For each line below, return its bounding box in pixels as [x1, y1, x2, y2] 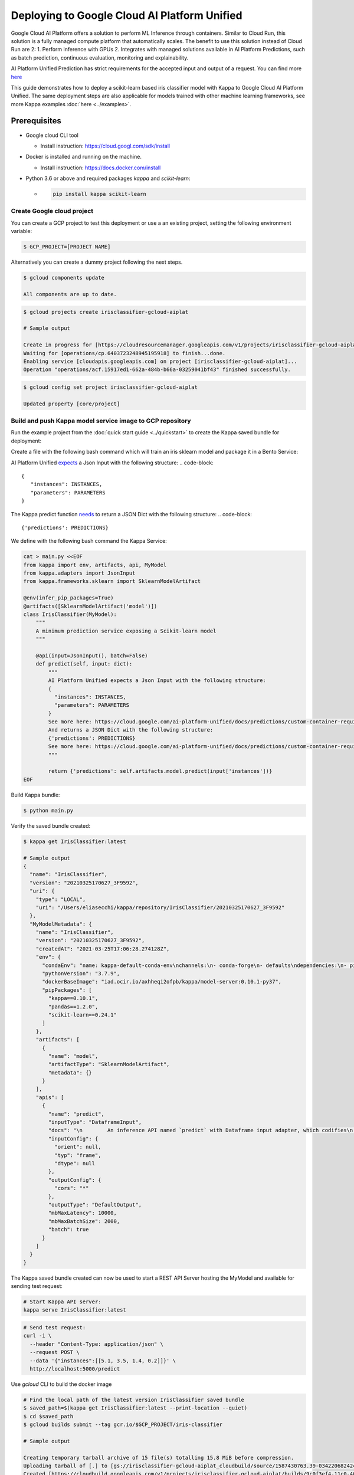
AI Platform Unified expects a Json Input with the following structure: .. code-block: [11, 459, 214, 466]
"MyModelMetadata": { [29, 920, 93, 927]
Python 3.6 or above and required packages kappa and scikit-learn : [25, 175, 191, 182]
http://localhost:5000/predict [29, 1365, 120, 1372]
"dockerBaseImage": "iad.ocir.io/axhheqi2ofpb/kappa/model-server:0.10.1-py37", [42, 978, 282, 985]
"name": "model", [48, 1053, 99, 1059]
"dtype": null [54, 1160, 96, 1166]
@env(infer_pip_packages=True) [23, 595, 114, 601]
